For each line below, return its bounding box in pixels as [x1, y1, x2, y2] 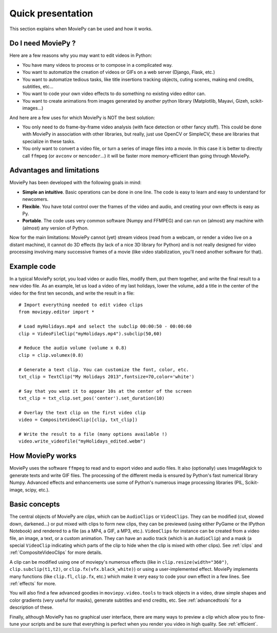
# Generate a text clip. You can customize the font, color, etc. [18, 367, 189, 372]
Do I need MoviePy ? [9, 39, 76, 48]
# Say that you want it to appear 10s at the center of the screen [18, 388, 192, 394]
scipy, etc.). [25, 487, 50, 493]
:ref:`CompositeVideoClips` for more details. [9, 549, 103, 555]
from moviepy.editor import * [18, 309, 95, 315]
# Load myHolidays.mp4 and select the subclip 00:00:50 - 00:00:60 [18, 323, 192, 330]
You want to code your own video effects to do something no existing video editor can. [22, 90, 206, 97]
